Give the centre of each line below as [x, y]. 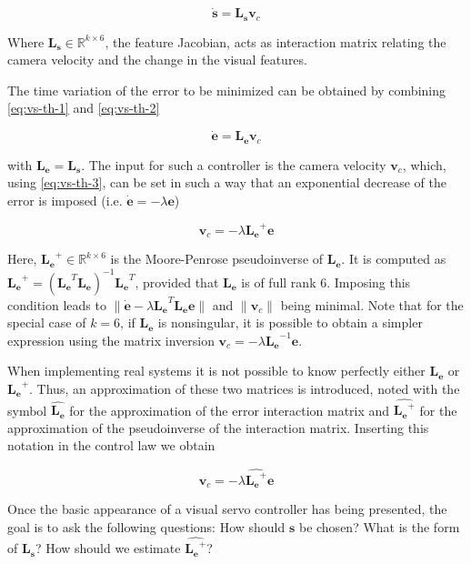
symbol [27, 410]
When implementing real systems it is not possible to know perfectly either [216, 371]
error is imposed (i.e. [65, 200]
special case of [47, 322]
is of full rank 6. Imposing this [326, 282]
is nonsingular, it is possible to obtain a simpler [290, 322]
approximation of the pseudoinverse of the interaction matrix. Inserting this [218, 427]
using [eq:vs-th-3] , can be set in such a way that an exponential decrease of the [227, 182]
